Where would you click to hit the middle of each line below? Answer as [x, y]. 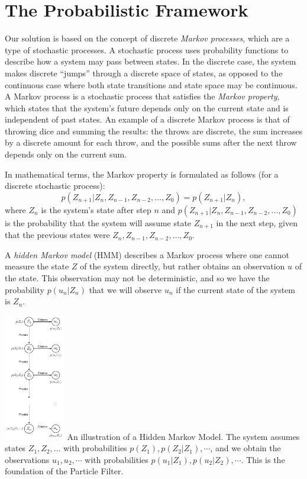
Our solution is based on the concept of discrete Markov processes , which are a [147, 38]
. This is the [263, 459]
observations [27, 459]
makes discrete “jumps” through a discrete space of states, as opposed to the [144, 73]
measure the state [37, 266]
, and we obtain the [245, 448]
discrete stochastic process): [55, 186]
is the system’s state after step [96, 209]
